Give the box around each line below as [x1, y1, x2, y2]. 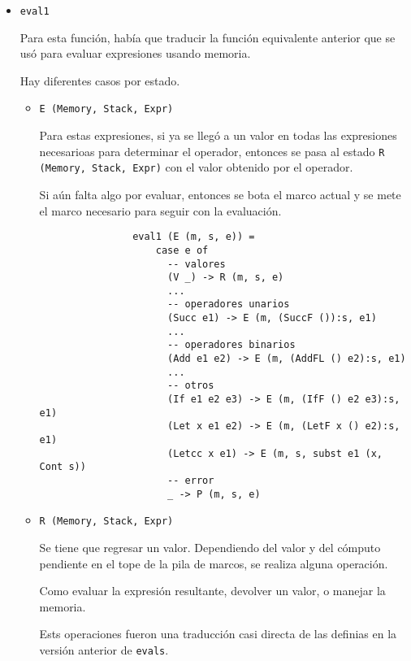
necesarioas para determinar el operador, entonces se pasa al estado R [39, 142, 385, 159]
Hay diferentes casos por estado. [19, 72, 180, 89]
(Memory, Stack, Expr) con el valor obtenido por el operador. [39, 159, 353, 176]
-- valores [167, 258, 226, 270]
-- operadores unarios [167, 298, 290, 311]
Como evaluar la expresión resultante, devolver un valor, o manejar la [39, 582, 386, 599]
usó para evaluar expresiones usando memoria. [19, 45, 251, 62]
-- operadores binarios [167, 339, 296, 351]
